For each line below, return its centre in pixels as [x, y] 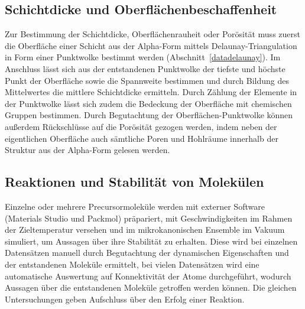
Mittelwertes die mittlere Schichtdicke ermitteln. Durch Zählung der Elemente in [151, 92]
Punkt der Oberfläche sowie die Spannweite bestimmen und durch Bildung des [147, 80]
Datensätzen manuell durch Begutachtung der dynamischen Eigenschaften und [147, 253]
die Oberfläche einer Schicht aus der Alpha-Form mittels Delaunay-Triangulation [151, 45]
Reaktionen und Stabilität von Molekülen [134, 182]
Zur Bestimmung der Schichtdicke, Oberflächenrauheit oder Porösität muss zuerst [152, 34]
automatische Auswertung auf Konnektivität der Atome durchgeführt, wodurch [148, 276]
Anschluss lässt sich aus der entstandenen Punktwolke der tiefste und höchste [145, 68]
